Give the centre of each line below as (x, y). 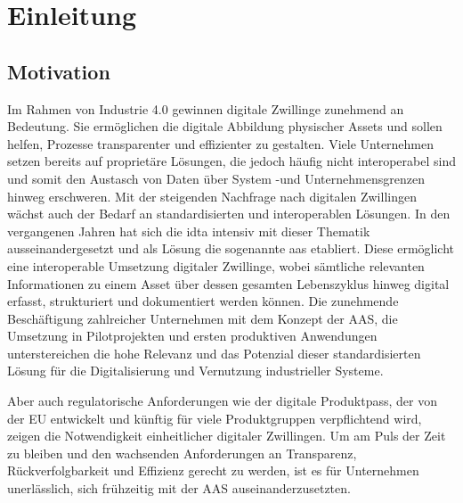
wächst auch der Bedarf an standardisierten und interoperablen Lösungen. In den (229, 214)
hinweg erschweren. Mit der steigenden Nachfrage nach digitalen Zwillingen (212, 196)
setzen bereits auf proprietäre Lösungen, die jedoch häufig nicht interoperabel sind (231, 161)
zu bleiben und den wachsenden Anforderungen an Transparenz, (182, 453)
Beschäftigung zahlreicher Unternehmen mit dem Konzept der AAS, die (203, 318)
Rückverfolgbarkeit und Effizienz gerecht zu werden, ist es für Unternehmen (213, 470)
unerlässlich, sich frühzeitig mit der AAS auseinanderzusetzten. (179, 488)
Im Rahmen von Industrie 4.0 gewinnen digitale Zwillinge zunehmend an (206, 108)
